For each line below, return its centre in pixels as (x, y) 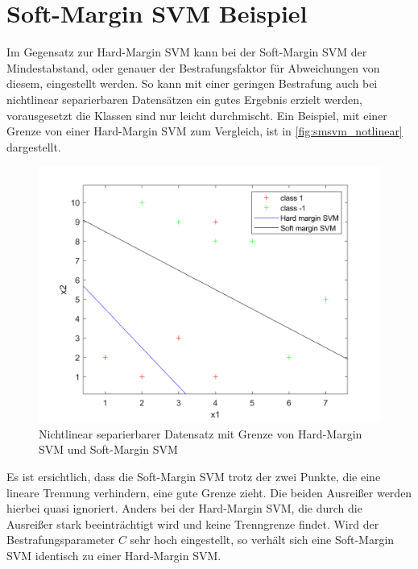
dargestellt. (34, 146)
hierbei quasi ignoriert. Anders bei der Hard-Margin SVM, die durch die (184, 508)
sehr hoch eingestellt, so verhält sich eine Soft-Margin (262, 540)
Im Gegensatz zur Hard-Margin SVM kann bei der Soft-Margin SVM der (187, 52)
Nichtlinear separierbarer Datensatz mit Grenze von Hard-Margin (201, 433)
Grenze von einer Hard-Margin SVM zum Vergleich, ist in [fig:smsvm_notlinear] (205, 131)
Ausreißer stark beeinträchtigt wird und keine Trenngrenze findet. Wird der (193, 523)
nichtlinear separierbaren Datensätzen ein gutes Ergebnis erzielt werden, (184, 99)
